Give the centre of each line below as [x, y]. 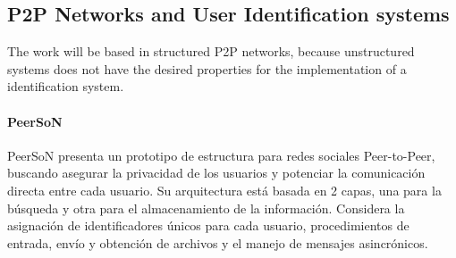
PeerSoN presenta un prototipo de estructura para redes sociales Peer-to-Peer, [221, 155]
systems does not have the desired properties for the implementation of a [207, 68]
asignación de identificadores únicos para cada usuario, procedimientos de [208, 225]
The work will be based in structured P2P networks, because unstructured [211, 51]
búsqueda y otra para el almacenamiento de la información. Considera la [206, 208]
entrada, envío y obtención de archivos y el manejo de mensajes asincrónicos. [218, 242]
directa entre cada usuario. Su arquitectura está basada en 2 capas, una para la [224, 190]
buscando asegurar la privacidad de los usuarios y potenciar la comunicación [216, 173]
